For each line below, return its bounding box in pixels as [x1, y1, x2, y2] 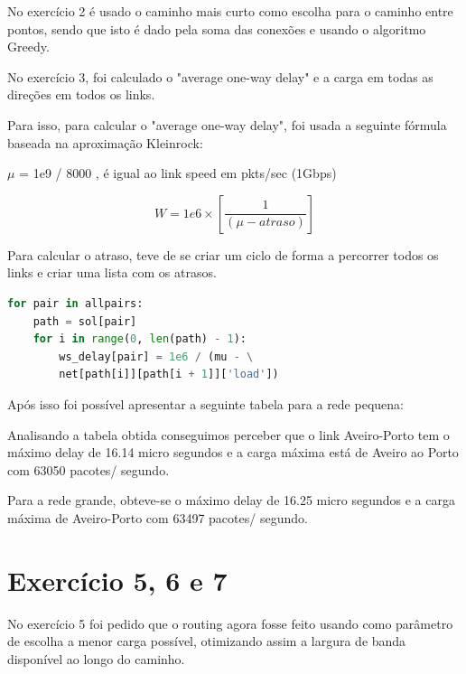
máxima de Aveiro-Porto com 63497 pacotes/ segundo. [7, 508, 308, 527]
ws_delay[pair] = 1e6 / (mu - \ [59, 350, 254, 363]
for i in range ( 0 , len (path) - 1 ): [33, 332, 247, 346]
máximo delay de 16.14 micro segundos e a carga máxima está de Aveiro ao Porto [7, 443, 459, 462]
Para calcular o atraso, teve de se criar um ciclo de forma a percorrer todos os [7, 245, 439, 264]
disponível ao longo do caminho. [7, 649, 185, 668]
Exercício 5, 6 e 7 [7, 561, 228, 598]
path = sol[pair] [33, 314, 137, 328]
